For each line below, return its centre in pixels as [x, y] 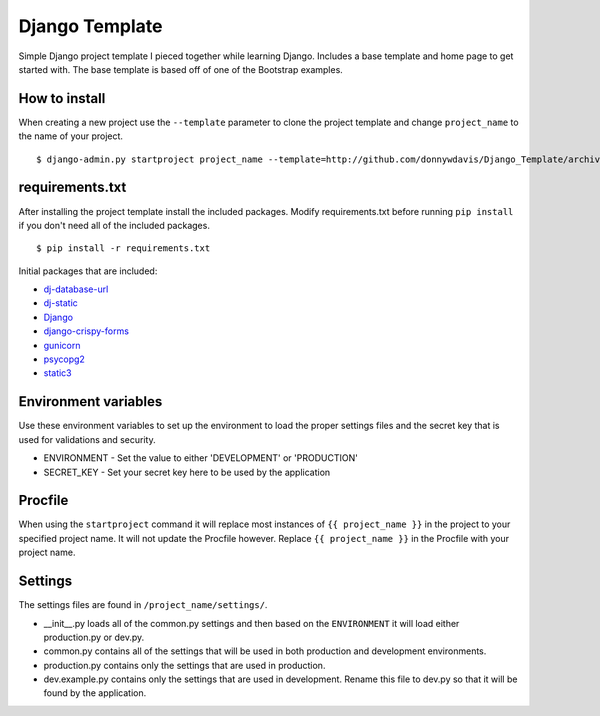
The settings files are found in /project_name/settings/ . [143, 605]
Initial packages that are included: [88, 271]
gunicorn [62, 345]
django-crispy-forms [86, 331]
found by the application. [95, 693]
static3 [57, 373]
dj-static [61, 303]
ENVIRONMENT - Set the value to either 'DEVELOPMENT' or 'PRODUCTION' [201, 458]
